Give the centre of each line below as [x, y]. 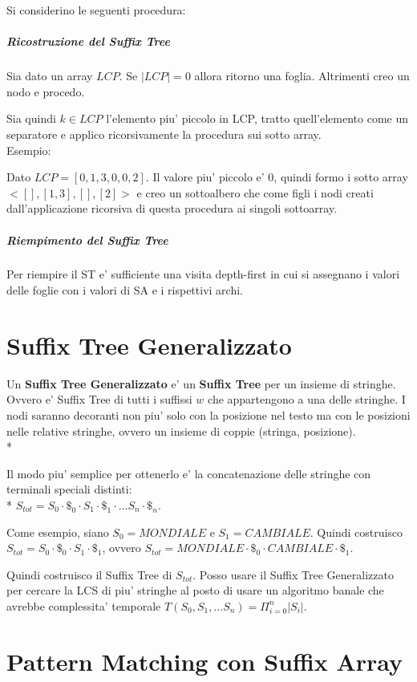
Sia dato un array [50, 76]
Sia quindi [31, 118]
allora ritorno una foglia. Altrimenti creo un [302, 76]
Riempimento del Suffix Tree [87, 240]
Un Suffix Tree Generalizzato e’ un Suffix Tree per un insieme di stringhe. [201, 383]
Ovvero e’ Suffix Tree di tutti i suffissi [99, 399]
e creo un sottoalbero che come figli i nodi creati [255, 192]
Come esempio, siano [58, 532]
